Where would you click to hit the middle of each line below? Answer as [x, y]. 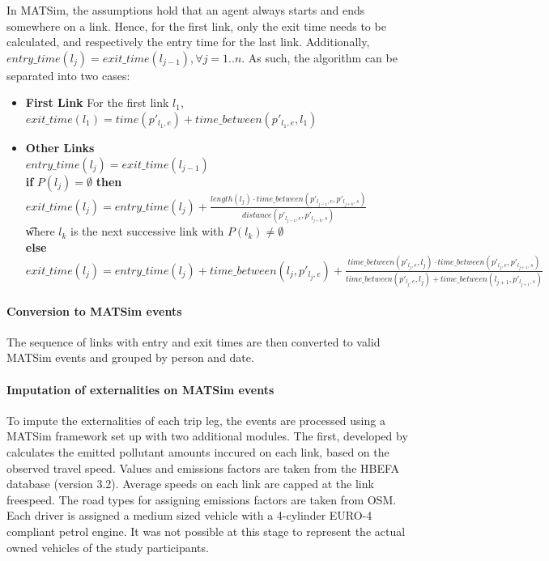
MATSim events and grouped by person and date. [130, 357]
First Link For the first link [97, 102]
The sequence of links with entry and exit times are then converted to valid [194, 341]
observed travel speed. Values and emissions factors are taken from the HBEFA [203, 467]
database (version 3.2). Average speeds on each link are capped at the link [190, 484]
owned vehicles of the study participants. [108, 547]
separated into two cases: [68, 75]
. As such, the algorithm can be [319, 57]
